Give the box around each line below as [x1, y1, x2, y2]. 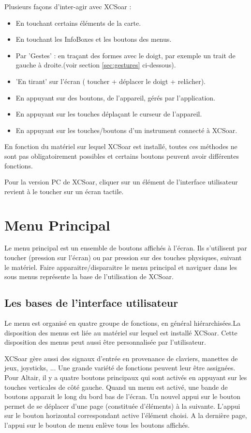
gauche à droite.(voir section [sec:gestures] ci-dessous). [15, 60, 176, 70]
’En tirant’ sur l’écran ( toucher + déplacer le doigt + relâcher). [15, 76, 206, 86]
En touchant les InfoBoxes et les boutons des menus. [15, 34, 172, 44]
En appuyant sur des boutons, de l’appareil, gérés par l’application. [15, 92, 215, 102]
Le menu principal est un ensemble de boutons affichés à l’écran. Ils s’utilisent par [4, 243, 247, 253]
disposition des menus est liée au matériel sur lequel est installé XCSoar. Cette [4, 327, 237, 337]
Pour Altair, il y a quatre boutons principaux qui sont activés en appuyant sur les [4, 372, 247, 382]
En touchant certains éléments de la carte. [15, 17, 141, 28]
